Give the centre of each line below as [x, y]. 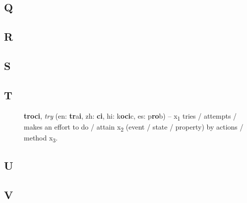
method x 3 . [41, 138]
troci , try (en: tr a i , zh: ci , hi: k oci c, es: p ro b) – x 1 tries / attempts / [130, 116]
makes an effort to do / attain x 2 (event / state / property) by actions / [134, 127]
